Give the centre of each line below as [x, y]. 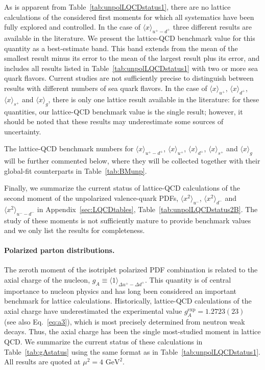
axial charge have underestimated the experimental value [93, 311]
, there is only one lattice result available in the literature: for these [154, 99]
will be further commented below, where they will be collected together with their [132, 161]
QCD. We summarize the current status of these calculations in [103, 342]
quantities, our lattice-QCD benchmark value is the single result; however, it [124, 111]
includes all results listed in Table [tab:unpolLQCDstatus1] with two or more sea [131, 68]
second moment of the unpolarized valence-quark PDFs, [91, 198]
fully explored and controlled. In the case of [72, 27]
